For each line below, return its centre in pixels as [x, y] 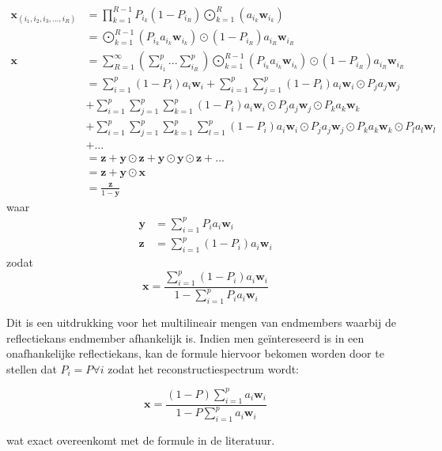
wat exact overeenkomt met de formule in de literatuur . [141, 440]
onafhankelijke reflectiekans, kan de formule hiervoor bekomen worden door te [195, 353]
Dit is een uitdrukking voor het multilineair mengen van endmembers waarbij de [201, 322]
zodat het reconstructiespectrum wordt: [204, 368]
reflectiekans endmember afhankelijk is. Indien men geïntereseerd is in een [185, 337]
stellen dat [32, 368]
